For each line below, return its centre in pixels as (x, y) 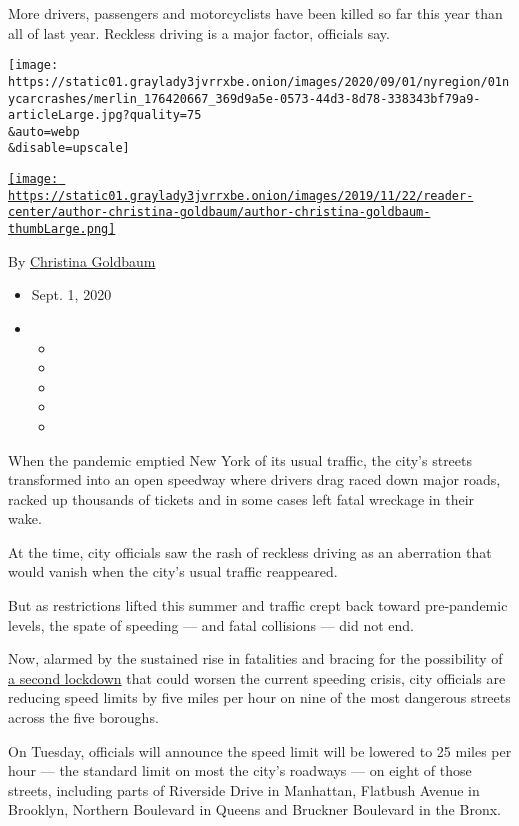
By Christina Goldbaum (82, 260)
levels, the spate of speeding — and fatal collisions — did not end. (211, 624)
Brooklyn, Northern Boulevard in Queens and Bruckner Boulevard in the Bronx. (254, 809)
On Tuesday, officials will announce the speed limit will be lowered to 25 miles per (260, 750)
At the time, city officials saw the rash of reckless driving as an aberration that (250, 551)
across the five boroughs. (83, 717)
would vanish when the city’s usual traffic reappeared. (173, 571)
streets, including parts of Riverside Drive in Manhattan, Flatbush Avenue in (244, 789)
